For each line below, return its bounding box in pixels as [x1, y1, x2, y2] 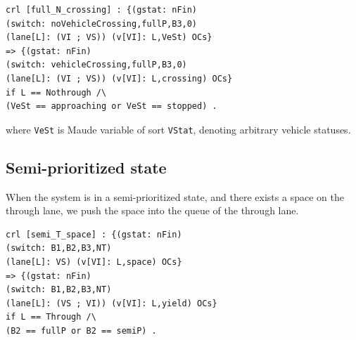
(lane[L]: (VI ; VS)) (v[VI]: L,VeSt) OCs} [6, 32, 212, 43]
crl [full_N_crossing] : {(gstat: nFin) [6, 5, 198, 15]
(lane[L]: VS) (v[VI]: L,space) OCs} [6, 256, 182, 267]
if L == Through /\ [6, 312, 96, 322]
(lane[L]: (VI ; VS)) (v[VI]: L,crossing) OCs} [6, 73, 233, 84]
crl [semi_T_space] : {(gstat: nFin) [6, 229, 182, 240]
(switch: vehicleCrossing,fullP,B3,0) [6, 60, 187, 70]
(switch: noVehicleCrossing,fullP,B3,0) [6, 18, 198, 29]
